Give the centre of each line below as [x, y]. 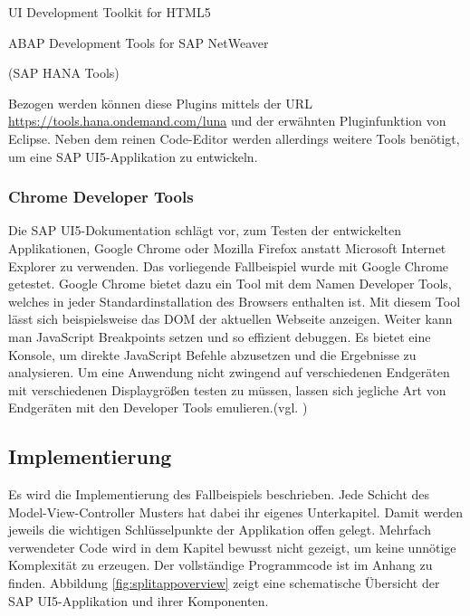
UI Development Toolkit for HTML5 [110, 12]
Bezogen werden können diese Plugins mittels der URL [160, 103]
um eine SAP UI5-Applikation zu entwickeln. [133, 156]
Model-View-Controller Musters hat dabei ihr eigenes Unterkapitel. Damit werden [235, 512]
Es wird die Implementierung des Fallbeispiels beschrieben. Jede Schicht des [219, 494]
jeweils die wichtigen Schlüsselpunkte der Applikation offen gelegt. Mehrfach [220, 530]
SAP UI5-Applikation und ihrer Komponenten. [139, 600]
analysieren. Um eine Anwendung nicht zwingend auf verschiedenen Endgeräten [229, 372]
